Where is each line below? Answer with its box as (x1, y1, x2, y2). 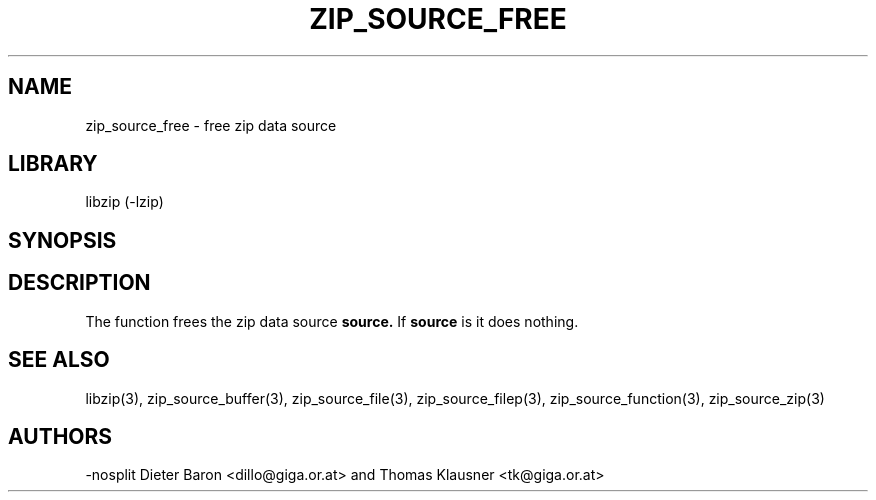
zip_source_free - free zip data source (85, 116, 337, 134)
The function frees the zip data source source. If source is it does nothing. (85, 312, 579, 330)
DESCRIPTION (8, 270, 151, 296)
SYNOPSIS (8, 227, 117, 253)
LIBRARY (8, 151, 98, 177)
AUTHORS (8, 423, 113, 449)
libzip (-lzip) (85, 193, 164, 211)
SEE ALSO (8, 347, 110, 373)
